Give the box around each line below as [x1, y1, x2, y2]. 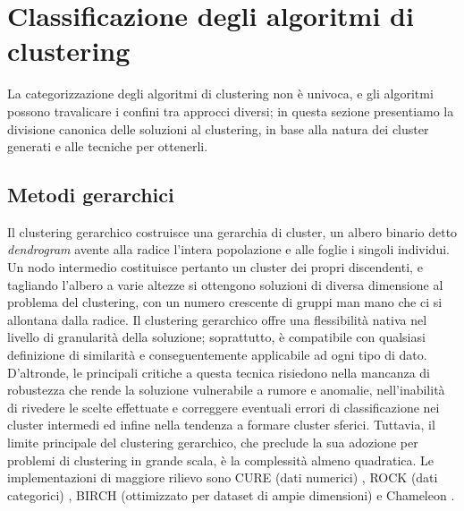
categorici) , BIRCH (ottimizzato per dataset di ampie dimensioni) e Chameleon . [7, 485, 455, 504]
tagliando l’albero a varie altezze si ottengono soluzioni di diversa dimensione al [7, 275, 443, 294]
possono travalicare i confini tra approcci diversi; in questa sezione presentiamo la [7, 101, 454, 120]
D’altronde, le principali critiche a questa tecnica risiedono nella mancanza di [7, 362, 431, 381]
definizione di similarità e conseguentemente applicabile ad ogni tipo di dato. [7, 345, 427, 364]
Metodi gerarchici [7, 181, 174, 209]
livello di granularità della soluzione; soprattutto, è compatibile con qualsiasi [7, 328, 426, 346]
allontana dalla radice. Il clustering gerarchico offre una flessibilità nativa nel [7, 310, 427, 328]
